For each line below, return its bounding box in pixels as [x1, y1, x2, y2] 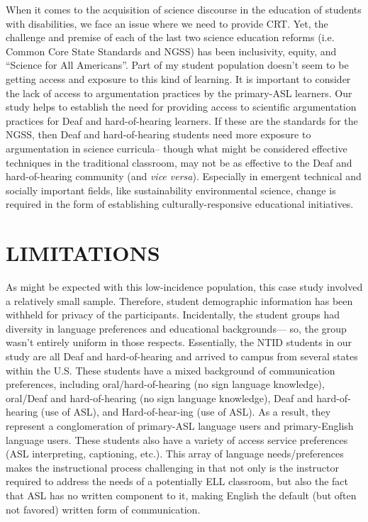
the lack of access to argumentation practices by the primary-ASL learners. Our [6, 85, 352, 100]
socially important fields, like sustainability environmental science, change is [6, 182, 336, 197]
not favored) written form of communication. [6, 501, 201, 516]
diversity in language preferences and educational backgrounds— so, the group [6, 321, 347, 335]
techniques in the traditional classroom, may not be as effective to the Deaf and [6, 155, 352, 170]
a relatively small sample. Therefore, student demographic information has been [6, 293, 353, 308]
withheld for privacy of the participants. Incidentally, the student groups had [6, 307, 340, 322]
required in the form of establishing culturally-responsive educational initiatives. [6, 196, 354, 211]
